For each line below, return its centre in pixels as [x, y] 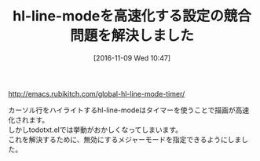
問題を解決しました [132, 36]
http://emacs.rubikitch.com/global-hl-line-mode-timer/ [97, 93]
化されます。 [29, 119]
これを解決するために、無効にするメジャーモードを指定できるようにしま [125, 139]
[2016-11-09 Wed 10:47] [132, 58]
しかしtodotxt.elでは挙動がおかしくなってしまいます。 [95, 130]
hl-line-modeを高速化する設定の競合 [132, 16]
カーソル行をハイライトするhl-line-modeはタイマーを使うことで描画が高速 [129, 110]
